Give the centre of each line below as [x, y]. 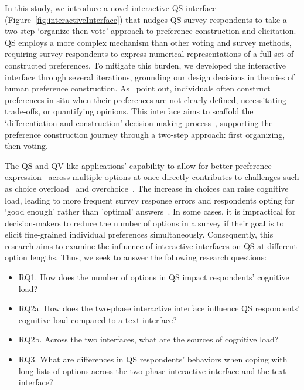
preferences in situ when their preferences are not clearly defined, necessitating [146, 99]
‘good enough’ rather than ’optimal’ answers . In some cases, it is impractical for [150, 211]
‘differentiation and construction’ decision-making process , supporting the [139, 122]
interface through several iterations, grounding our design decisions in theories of [150, 77]
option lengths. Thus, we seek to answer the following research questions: [136, 257]
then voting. [26, 146]
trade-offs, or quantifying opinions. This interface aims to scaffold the [129, 111]
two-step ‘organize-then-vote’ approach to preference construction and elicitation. [151, 31]
